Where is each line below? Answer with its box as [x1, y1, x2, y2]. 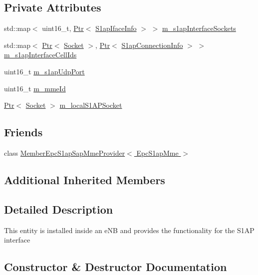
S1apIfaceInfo [95, 23, 137, 33]
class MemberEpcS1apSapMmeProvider [4, 147, 125, 158]
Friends [4, 124, 43, 140]
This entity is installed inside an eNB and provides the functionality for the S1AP [4, 225, 255, 235]
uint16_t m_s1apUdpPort [4, 66, 85, 76]
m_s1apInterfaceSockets [162, 23, 236, 33]
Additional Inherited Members [4, 172, 165, 187]
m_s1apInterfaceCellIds [4, 49, 77, 60]
